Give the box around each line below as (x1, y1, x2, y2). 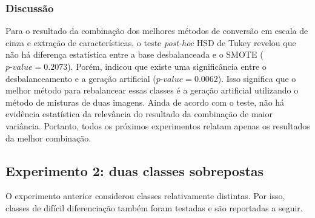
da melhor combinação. (5, 131, 91, 144)
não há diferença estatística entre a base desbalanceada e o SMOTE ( (5, 48, 264, 61)
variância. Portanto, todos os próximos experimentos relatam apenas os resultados (5, 119, 310, 132)
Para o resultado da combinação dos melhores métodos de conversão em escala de (5, 24, 308, 37)
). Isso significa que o (217, 72, 296, 84)
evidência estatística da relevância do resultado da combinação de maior (5, 107, 273, 120)
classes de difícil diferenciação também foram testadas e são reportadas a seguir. (5, 201, 303, 214)
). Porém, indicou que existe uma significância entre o (67, 60, 267, 72)
